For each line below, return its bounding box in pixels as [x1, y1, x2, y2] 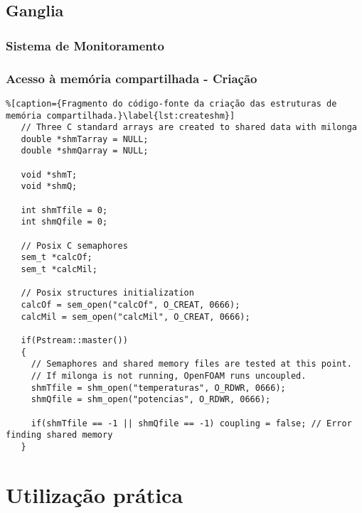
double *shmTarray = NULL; [21, 134, 149, 144]
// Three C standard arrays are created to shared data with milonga [21, 122, 357, 133]
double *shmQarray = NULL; [21, 146, 149, 156]
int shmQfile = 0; [21, 217, 108, 227]
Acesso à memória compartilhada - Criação [6, 69, 257, 87]
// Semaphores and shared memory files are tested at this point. [31, 359, 352, 369]
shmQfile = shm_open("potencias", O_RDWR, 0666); [31, 394, 271, 405]
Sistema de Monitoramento [6, 36, 164, 54]
